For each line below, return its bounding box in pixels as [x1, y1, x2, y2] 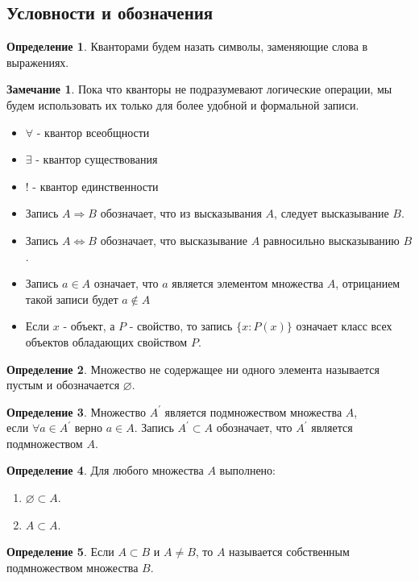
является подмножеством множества [164, 403, 342, 420]
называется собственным [229, 543, 350, 560]
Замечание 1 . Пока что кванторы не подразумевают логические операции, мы [6, 81, 392, 98]
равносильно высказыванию [263, 231, 400, 248]
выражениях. [6, 53, 69, 70]
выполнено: [219, 462, 276, 479]
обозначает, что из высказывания [100, 205, 262, 222]
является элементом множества [172, 275, 324, 292]
